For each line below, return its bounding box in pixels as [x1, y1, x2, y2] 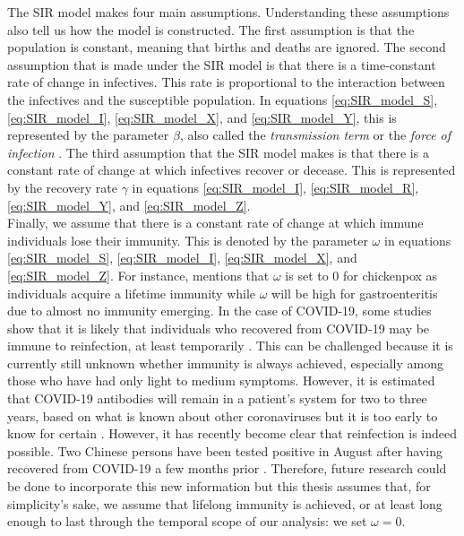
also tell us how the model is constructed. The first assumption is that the [7, 20, 415, 39]
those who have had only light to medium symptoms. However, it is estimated [7, 371, 435, 390]
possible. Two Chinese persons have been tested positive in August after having [7, 441, 443, 460]
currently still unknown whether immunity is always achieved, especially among [7, 353, 443, 372]
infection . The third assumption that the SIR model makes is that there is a [7, 143, 429, 161]
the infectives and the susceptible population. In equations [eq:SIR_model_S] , [7, 90, 438, 108]
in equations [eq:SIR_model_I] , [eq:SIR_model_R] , [132, 177, 419, 196]
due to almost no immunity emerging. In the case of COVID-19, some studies [7, 301, 432, 320]
